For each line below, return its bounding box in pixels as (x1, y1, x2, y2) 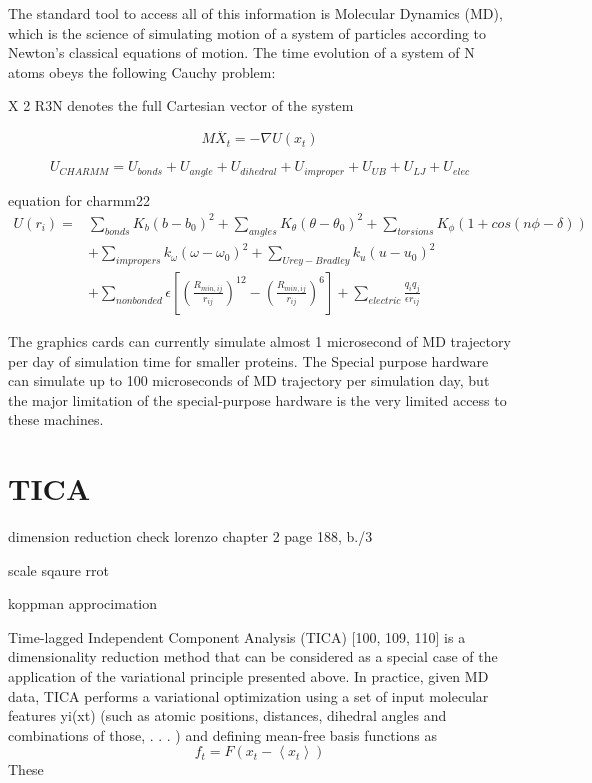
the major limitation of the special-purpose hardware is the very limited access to (8, 389, 507, 410)
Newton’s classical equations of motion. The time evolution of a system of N (8, 42, 475, 63)
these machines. (8, 409, 104, 430)
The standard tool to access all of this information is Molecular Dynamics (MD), (8, 3, 503, 23)
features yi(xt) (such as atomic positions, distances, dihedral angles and (8, 705, 447, 726)
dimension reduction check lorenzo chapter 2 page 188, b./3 (8, 526, 373, 547)
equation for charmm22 (8, 189, 151, 210)
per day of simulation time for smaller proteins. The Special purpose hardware (8, 350, 489, 371)
